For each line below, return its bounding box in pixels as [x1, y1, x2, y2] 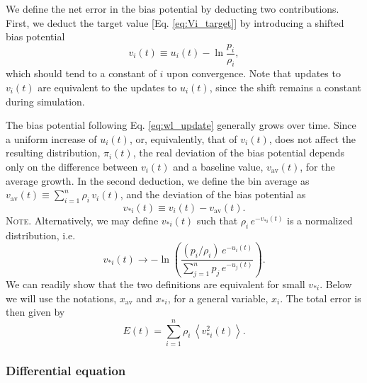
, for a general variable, [167, 290, 269, 305]
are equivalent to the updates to [38, 80, 177, 94]
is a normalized [287, 212, 353, 227]
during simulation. [6, 93, 85, 108]
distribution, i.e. [6, 227, 76, 242]
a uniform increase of [6, 131, 97, 146]
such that [196, 212, 238, 227]
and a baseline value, [173, 159, 264, 173]
